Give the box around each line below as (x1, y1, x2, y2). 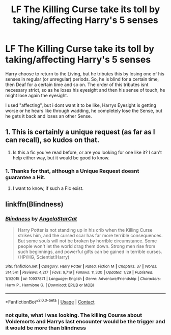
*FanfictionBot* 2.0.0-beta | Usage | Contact (5, 298, 95, 305)
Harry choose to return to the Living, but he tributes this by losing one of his (5, 70, 164, 77)
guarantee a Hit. (5, 174, 46, 181)
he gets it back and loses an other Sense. (5, 113, 92, 119)
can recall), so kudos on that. (5, 136, 100, 145)
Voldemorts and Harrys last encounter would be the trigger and (5, 318, 165, 325)
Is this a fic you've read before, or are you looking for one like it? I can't (12, 149, 162, 155)
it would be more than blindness (5, 324, 87, 331)
